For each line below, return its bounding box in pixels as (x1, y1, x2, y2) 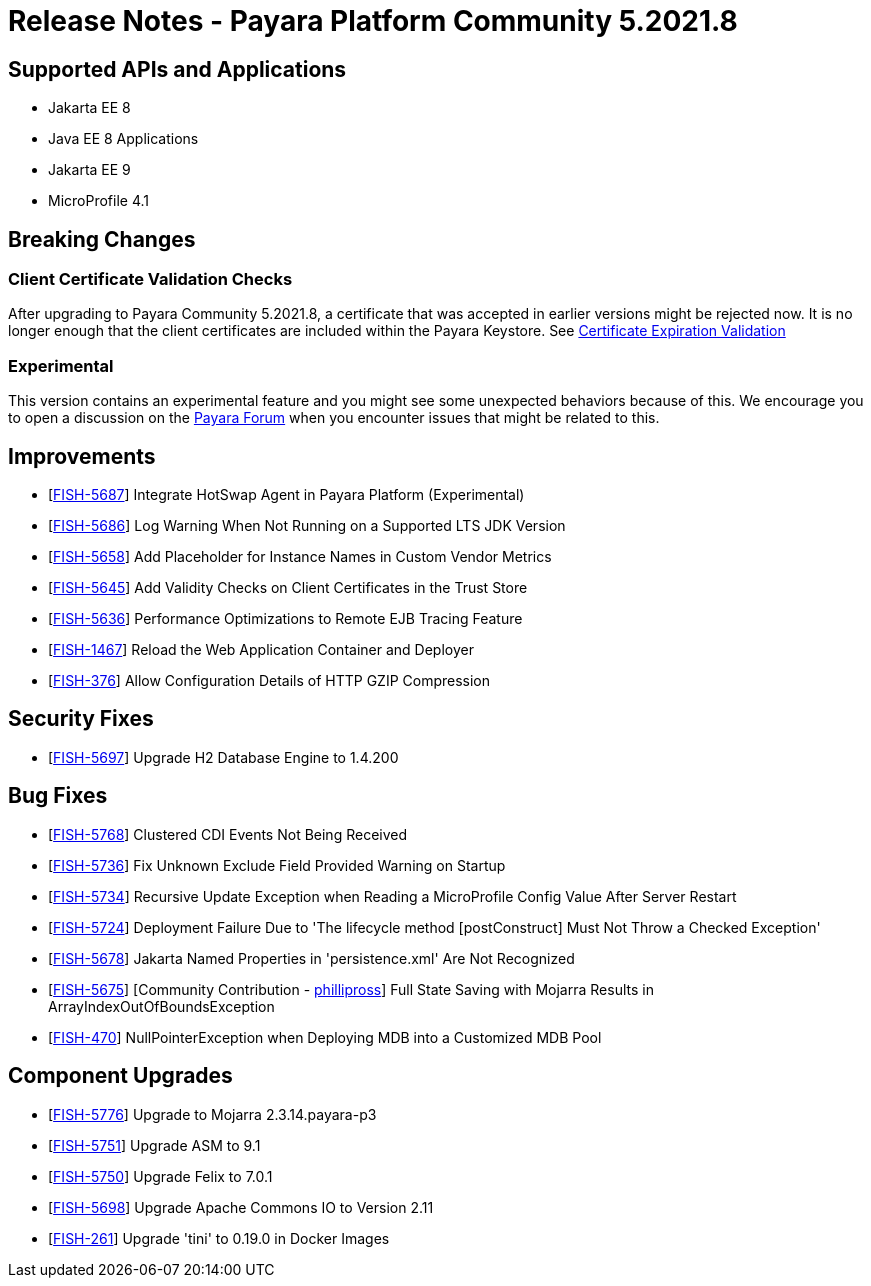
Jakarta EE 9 (48, 161, 131, 179)
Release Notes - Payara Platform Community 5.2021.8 (8, 4, 738, 38)
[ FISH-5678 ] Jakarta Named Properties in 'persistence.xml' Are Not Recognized (48, 949, 575, 967)
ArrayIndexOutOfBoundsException (48, 997, 275, 1015)
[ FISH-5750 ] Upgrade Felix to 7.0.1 (48, 1167, 273, 1185)
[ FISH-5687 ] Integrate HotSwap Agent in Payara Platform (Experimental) (48, 485, 525, 503)
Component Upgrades (8, 1063, 233, 1089)
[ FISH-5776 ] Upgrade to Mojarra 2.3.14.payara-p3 (48, 1105, 377, 1123)
